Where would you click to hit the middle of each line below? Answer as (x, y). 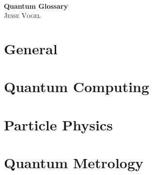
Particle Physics (58, 124)
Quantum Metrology (74, 163)
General (31, 48)
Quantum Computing (77, 87)
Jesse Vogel (22, 15)
